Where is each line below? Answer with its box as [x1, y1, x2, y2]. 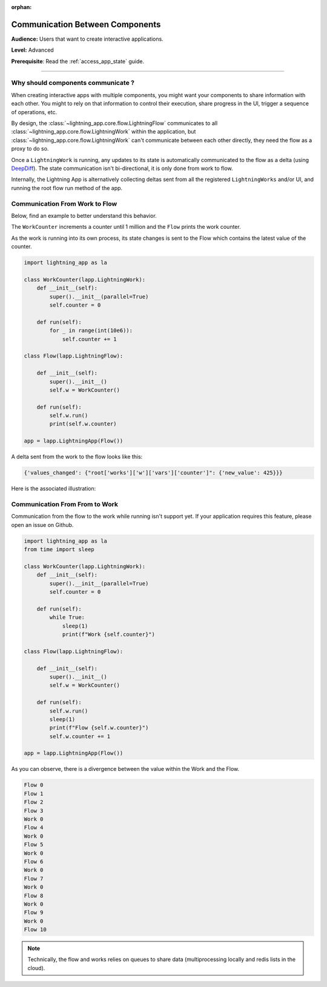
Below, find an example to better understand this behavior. [11, 212, 157, 219]
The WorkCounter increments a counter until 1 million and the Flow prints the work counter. [11, 223, 242, 231]
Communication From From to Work [11, 500, 118, 508]
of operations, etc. [11, 108, 58, 115]
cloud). [27, 964, 45, 971]
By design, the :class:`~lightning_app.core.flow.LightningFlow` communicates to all [11, 120, 218, 127]
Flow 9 [24, 909, 44, 916]
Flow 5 [24, 841, 44, 848]
